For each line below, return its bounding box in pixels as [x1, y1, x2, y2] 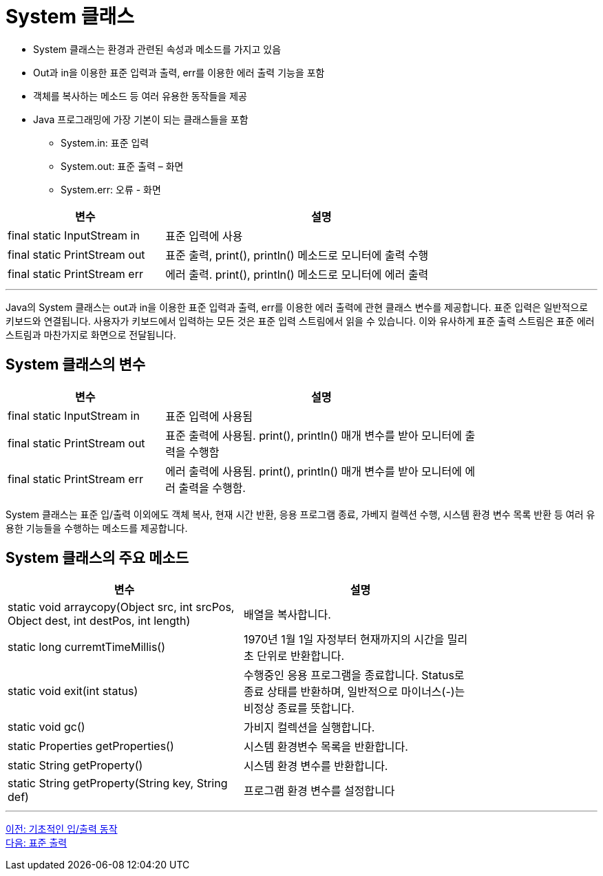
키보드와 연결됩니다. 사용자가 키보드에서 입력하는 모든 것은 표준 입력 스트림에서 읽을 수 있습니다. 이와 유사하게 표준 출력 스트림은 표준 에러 [6, 314, 595, 327]
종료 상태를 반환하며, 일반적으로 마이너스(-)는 [244, 685, 465, 699]
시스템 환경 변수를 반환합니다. [244, 759, 388, 773]
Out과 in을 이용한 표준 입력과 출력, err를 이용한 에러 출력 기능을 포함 [33, 66, 325, 78]
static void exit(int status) [8, 684, 138, 698]
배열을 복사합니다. [244, 608, 331, 622]
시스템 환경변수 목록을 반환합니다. [244, 740, 408, 754]
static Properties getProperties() [8, 739, 174, 754]
